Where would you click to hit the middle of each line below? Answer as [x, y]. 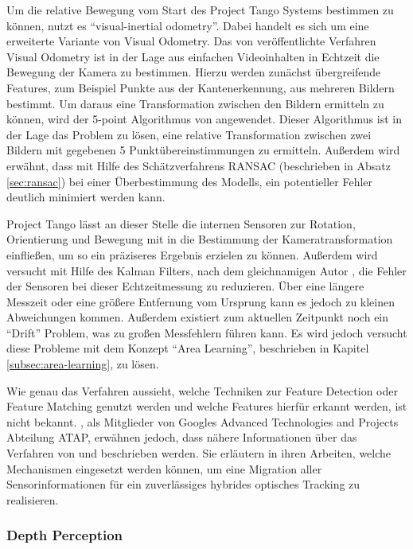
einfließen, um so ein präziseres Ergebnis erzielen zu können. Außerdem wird [192, 254]
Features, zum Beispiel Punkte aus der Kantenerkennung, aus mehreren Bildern [201, 87]
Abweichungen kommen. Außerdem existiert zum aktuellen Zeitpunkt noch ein [198, 317]
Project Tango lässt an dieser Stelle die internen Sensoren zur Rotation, [181, 223]
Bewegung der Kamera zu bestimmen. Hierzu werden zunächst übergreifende [194, 72]
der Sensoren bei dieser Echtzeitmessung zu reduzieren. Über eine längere [185, 286]
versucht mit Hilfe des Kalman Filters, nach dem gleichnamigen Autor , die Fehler [206, 270]
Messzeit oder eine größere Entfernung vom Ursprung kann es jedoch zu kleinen [201, 301]
